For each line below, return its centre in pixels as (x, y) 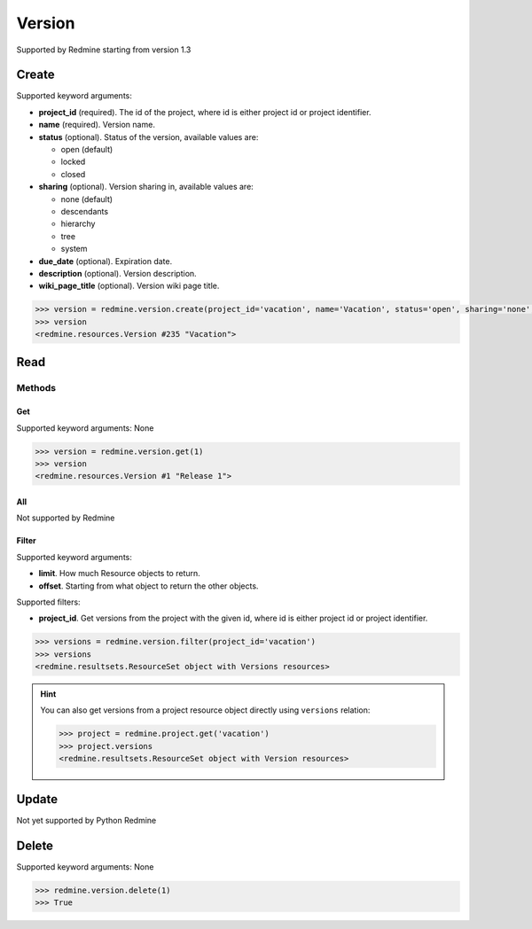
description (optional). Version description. (117, 273)
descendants (85, 211)
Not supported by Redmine (66, 518)
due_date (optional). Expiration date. (106, 261)
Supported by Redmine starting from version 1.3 (104, 50)
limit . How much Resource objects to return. (120, 574)
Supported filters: (48, 602)
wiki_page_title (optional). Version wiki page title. (129, 286)
